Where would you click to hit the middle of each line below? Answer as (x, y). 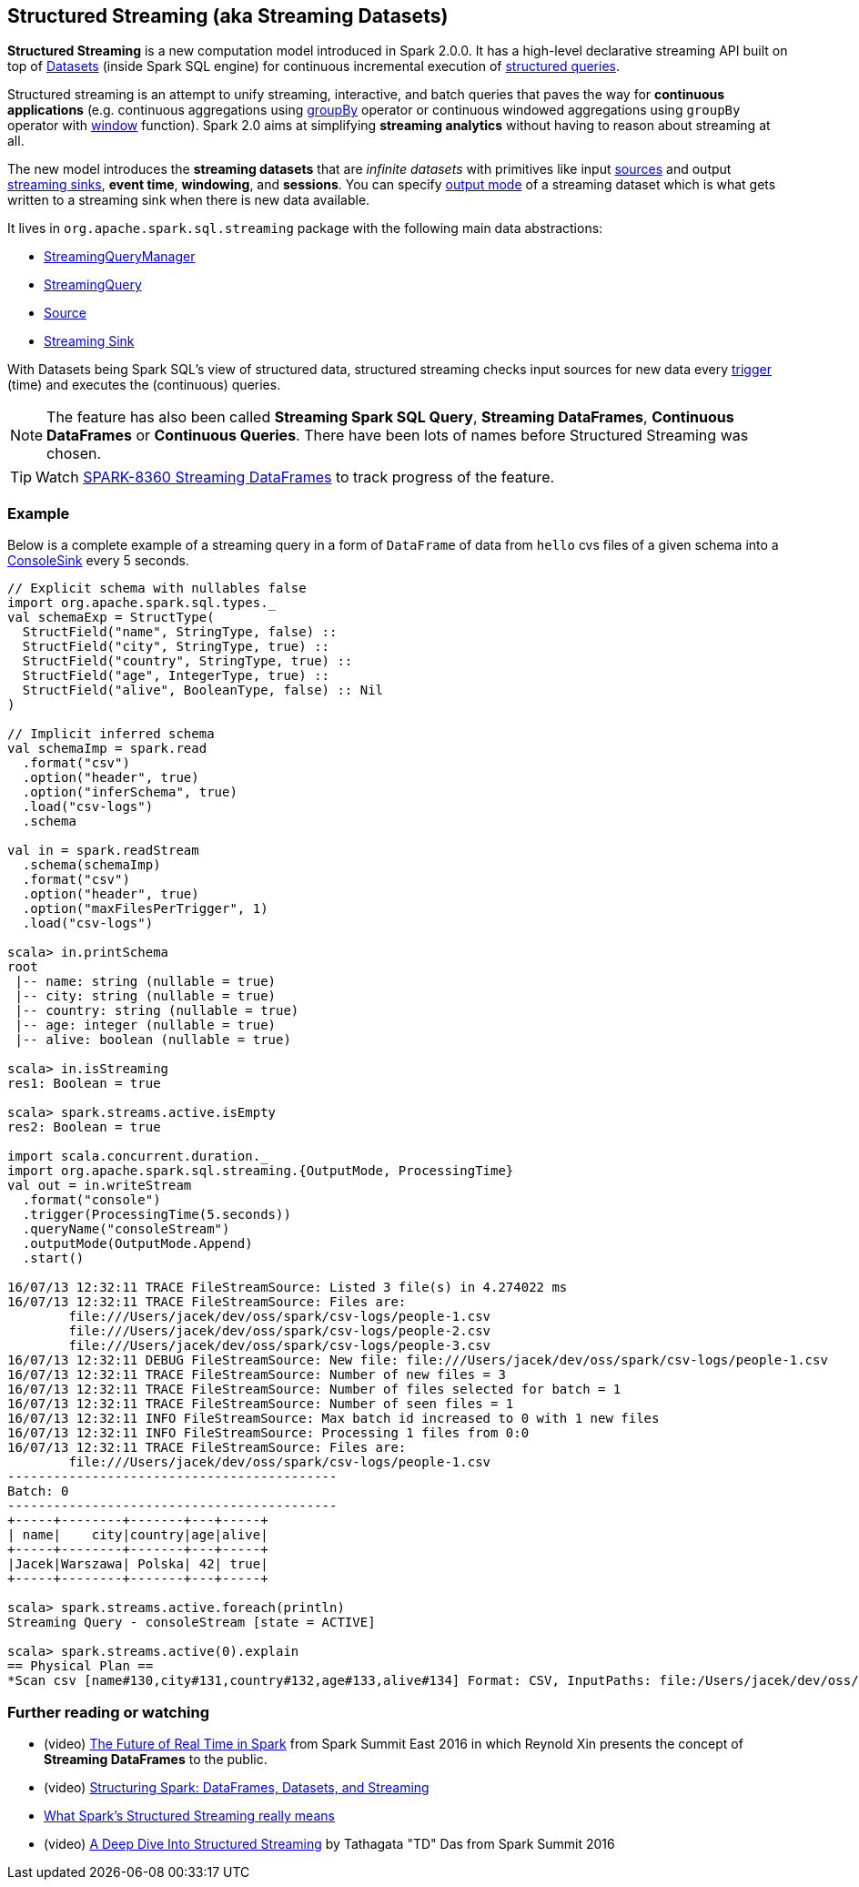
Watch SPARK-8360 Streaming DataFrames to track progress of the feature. (295, 477)
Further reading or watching (109, 1712)
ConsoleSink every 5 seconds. (98, 561)
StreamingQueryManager (120, 257)
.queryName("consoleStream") (126, 1229)
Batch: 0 (38, 1491)
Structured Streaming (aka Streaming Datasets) (228, 16)
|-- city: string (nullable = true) (146, 996)
